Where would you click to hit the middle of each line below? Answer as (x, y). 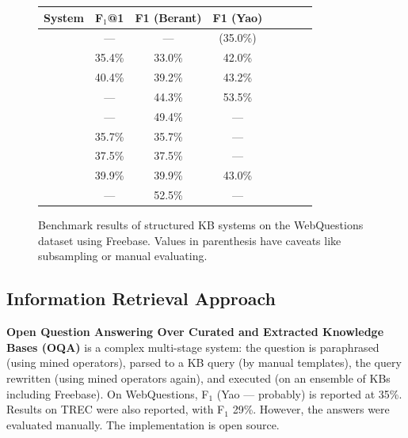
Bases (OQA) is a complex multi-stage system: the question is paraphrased (193, 347)
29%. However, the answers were (311, 409)
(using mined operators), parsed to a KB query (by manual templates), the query (204, 362)
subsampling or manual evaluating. (123, 256)
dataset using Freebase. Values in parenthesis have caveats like (190, 240)
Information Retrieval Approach (141, 298)
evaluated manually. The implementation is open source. (143, 424)
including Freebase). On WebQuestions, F (108, 393)
